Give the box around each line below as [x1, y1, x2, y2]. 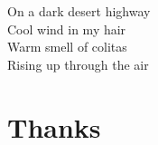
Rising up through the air [7, 54, 149, 73]
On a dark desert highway [7, 2, 151, 20]
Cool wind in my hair [7, 19, 126, 38]
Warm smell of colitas [7, 37, 127, 56]
